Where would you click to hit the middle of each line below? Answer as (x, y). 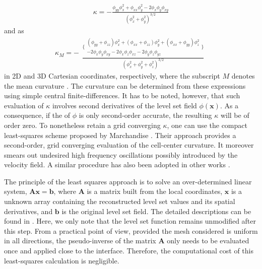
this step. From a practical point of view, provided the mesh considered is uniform (131, 230)
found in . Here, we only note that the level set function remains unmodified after (130, 221)
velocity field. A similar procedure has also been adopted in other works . (117, 164)
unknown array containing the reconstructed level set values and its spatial (120, 201)
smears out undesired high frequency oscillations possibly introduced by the (121, 154)
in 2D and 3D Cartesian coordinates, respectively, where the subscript (112, 75)
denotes (243, 75)
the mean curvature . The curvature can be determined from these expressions (125, 85)
